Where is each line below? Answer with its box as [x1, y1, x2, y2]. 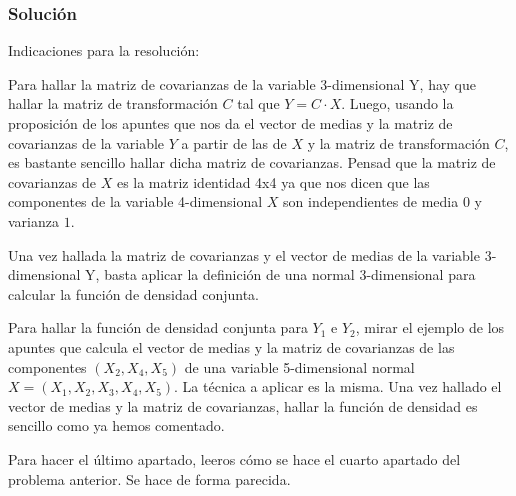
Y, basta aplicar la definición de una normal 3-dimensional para [85, 264, 476, 285]
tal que [237, 93, 280, 114]
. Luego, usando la [341, 93, 454, 114]
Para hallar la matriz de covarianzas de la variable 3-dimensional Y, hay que [8, 73, 476, 94]
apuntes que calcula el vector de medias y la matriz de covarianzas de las [8, 336, 455, 357]
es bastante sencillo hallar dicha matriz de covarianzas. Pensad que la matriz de [8, 152, 496, 173]
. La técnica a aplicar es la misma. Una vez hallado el [174, 376, 502, 397]
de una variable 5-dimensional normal [184, 356, 415, 377]
